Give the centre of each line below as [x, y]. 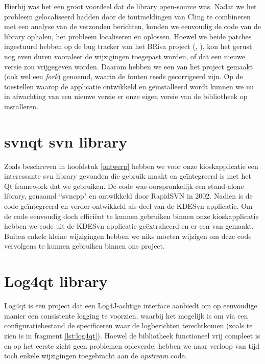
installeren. [21, 106]
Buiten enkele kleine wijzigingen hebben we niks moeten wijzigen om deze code [128, 236]
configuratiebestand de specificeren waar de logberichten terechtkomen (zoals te [128, 325]
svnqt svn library [66, 141]
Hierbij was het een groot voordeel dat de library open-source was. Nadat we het [130, 6]
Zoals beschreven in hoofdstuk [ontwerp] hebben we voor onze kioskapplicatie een [131, 166]
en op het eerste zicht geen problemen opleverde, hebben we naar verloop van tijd [132, 345]
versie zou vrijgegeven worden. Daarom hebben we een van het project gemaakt [129, 66]
